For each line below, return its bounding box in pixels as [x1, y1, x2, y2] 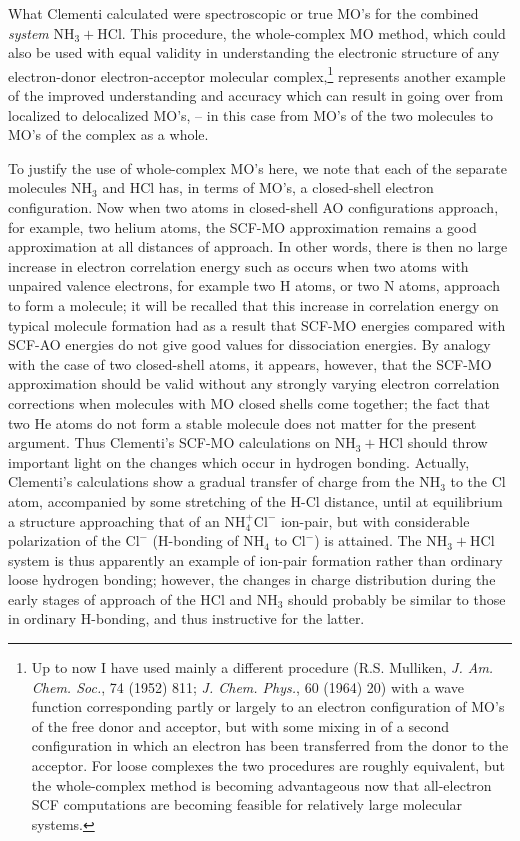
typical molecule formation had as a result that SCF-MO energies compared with [8, 314, 506, 335]
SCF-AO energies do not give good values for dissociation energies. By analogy [8, 334, 491, 355]
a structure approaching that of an [8, 510, 220, 531]
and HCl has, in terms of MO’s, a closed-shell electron [102, 177, 434, 198]
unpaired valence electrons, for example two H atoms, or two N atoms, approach [8, 275, 500, 296]
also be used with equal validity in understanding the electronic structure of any [8, 42, 500, 63]
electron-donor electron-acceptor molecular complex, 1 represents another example [8, 62, 506, 86]
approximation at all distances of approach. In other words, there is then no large [8, 236, 508, 257]
